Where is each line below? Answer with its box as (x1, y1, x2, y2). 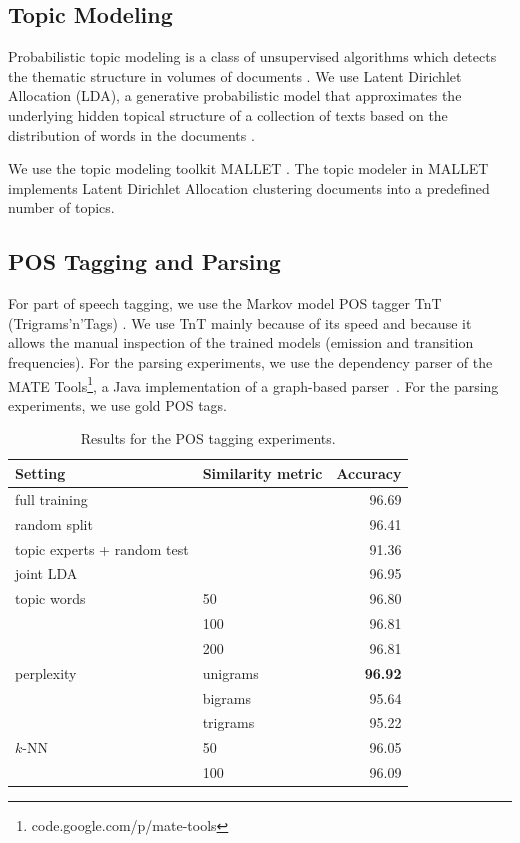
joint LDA (15, 563, 78, 584)
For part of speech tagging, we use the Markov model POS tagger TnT (8, 293, 442, 314)
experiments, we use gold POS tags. (8, 394, 228, 415)
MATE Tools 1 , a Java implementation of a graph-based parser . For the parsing (8, 372, 499, 396)
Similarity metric (202, 462, 323, 483)
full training (15, 488, 88, 509)
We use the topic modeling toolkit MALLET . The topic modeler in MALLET (8, 158, 489, 179)
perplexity (15, 662, 77, 683)
